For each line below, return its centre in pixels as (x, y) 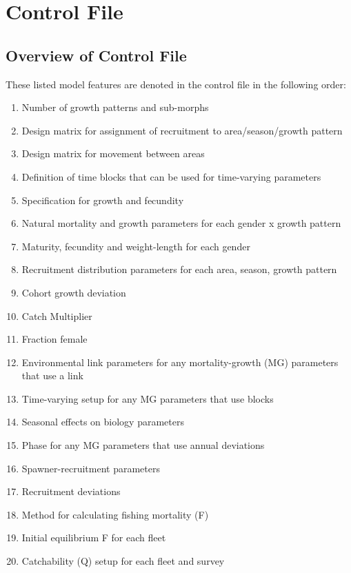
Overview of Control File (96, 55)
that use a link (52, 375)
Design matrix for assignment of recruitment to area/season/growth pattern (182, 130)
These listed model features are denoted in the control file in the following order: (176, 84)
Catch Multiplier (57, 315)
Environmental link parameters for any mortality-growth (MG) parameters (180, 362)
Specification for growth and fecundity (103, 200)
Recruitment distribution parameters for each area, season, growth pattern (179, 269)
